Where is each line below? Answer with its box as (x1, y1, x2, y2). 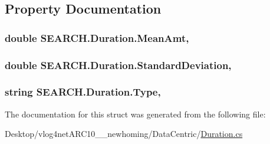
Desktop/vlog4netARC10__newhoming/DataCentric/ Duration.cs (5, 127, 243, 140)
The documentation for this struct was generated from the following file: (5, 107, 266, 120)
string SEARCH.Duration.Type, (5, 84, 161, 99)
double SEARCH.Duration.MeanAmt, (5, 30, 189, 45)
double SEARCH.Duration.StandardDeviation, (5, 57, 232, 72)
